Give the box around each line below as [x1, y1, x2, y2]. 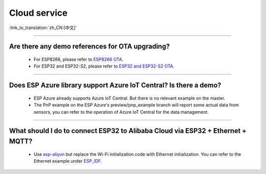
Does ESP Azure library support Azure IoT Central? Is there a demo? [9, 81, 222, 90]
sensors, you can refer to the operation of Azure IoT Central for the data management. [33, 109, 209, 115]
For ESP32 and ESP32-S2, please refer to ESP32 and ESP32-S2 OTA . [33, 63, 174, 69]
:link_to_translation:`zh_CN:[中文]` [9, 25, 77, 31]
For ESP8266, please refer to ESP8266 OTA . [33, 56, 124, 62]
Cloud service [9, 7, 67, 18]
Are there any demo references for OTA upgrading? [9, 42, 170, 51]
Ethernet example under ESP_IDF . [33, 158, 102, 164]
